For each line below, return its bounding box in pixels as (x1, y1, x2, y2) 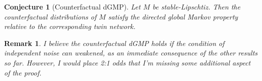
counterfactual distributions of (4, 11, 97, 21)
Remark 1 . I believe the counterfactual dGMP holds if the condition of (4, 37, 225, 48)
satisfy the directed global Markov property (108, 11, 238, 21)
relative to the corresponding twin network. (4, 21, 136, 31)
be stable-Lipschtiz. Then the (152, 1, 240, 11)
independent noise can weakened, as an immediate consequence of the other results (4, 47, 258, 58)
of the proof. (4, 67, 42, 77)
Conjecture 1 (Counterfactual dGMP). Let (4, 1, 141, 11)
